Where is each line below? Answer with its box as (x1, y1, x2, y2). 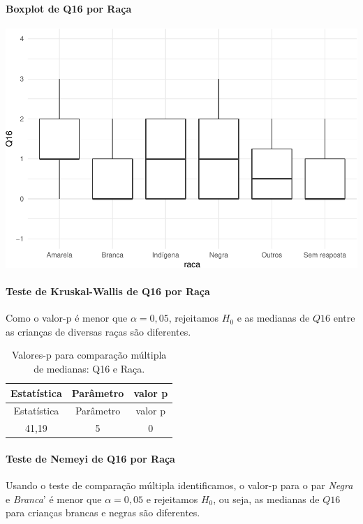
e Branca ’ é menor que (6, 491, 102, 506)
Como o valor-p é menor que (6, 310, 128, 325)
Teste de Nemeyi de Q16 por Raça (6, 451, 175, 465)
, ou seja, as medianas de (213, 491, 320, 506)
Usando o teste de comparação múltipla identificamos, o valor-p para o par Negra (6, 478, 353, 493)
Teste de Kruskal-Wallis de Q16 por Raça (6, 284, 210, 299)
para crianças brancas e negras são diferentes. (6, 505, 200, 520)
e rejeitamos (146, 491, 198, 506)
